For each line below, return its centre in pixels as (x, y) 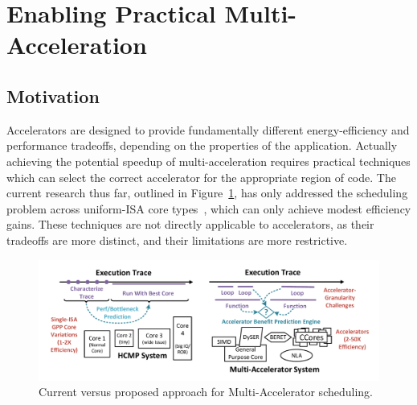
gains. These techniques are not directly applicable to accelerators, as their (190, 224)
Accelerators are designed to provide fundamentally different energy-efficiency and (208, 129)
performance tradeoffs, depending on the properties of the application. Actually (202, 145)
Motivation (53, 95)
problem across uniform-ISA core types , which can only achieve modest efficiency (209, 208)
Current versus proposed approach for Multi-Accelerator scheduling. (206, 392)
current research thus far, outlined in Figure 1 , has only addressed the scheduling (207, 193)
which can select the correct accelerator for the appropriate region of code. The (201, 177)
